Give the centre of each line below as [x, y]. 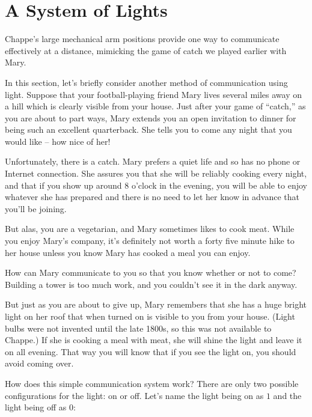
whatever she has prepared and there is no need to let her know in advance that [152, 197]
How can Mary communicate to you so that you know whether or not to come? [151, 272]
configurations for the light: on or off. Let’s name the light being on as [134, 395]
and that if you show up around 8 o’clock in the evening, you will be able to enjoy [156, 185]
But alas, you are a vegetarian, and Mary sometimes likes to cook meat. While [150, 229]
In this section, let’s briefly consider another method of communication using [146, 82]
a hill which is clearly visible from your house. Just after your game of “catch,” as [155, 106]
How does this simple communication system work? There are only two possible [152, 383]
